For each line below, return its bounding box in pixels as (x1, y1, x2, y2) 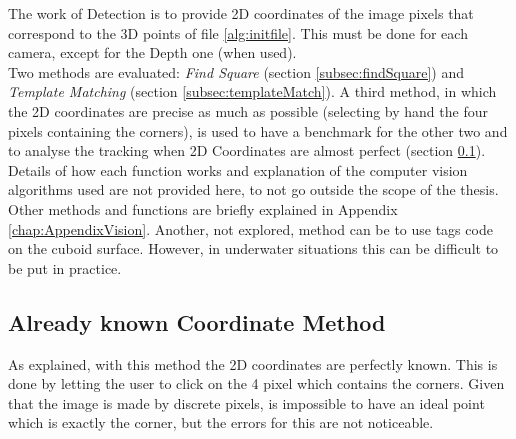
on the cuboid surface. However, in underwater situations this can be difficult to (8, 238, 499, 259)
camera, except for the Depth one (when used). (8, 42, 297, 63)
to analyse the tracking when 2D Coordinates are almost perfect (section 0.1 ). (8, 140, 486, 161)
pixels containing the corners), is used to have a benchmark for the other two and (8, 120, 508, 141)
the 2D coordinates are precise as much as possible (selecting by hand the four (8, 100, 488, 121)
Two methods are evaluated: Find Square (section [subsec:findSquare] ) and (8, 61, 465, 82)
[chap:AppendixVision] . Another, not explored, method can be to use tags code (8, 218, 493, 239)
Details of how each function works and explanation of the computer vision (8, 159, 468, 180)
